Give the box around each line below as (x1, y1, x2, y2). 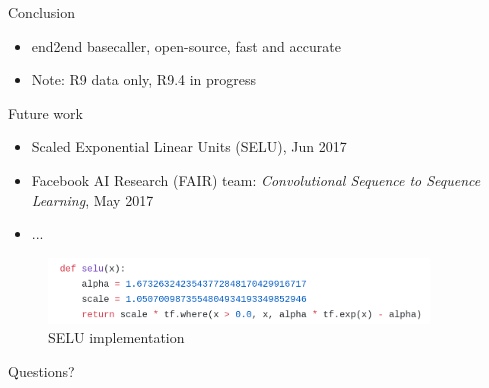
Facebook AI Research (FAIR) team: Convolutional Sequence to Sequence (31, 169, 481, 190)
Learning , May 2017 (31, 189, 154, 210)
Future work (8, 102, 83, 123)
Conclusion (8, 2, 75, 22)
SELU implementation (48, 327, 185, 348)
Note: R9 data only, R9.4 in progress (31, 69, 257, 90)
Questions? (8, 360, 75, 381)
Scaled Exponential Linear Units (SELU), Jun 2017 (31, 136, 347, 157)
